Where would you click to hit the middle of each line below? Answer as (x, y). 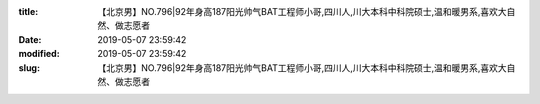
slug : (29, 67)
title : (28, 11)
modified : (39, 54)
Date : (30, 39)
